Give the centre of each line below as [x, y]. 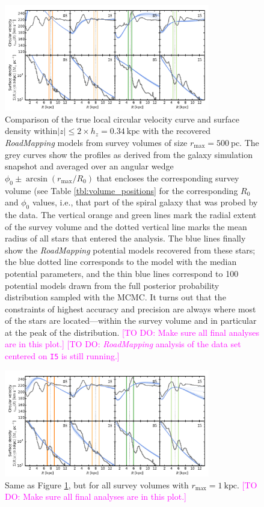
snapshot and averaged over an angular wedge [89, 166]
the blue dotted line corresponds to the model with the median [121, 262]
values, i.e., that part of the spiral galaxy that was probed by [145, 202]
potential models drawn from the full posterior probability [112, 285]
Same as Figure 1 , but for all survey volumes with [97, 484]
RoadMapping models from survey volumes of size [96, 142]
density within [31, 131]
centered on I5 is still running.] [62, 356]
